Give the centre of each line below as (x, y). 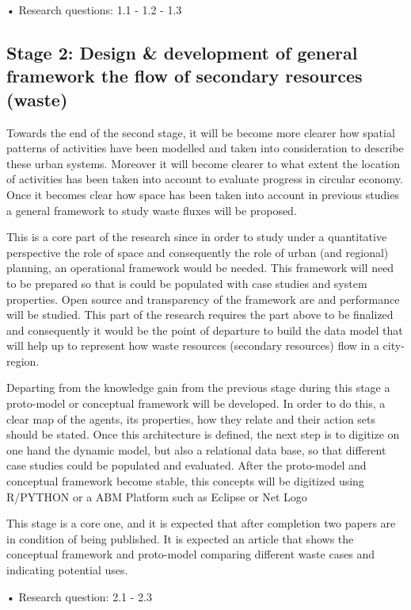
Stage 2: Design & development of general (182, 52)
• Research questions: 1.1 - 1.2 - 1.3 (94, 10)
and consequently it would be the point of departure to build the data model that (205, 330)
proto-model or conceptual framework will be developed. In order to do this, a (196, 403)
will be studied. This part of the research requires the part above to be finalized (200, 315)
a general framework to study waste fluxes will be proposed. (152, 210)
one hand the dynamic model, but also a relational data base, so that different (196, 449)
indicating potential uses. (67, 570)
